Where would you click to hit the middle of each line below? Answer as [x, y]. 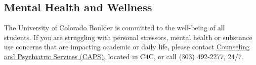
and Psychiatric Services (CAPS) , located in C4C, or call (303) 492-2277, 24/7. [124, 56]
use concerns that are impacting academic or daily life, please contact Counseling [127, 47]
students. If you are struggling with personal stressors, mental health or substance [128, 37]
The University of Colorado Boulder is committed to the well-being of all [114, 28]
